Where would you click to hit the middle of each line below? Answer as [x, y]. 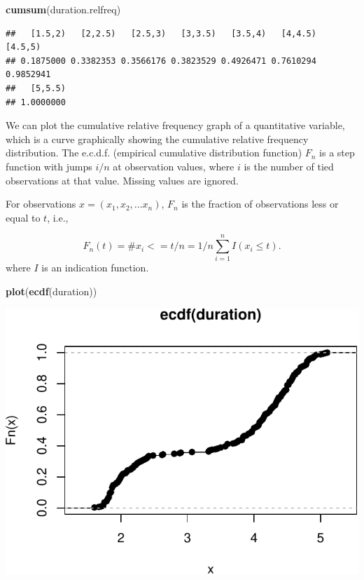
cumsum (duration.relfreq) [63, 9]
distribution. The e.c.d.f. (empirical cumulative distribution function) [154, 153]
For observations [41, 204]
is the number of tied [289, 166]
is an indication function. [95, 268]
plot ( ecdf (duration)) [51, 291]
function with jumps [49, 166]
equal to [23, 217]
